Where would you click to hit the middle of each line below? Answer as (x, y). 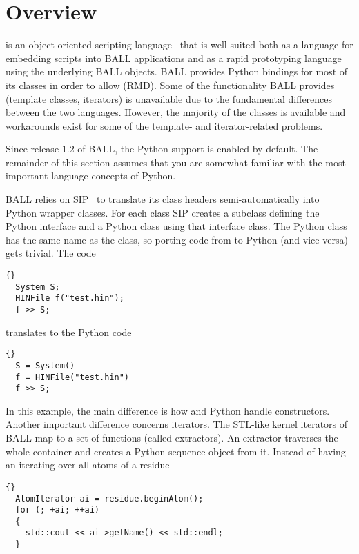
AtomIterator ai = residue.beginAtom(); (109, 498)
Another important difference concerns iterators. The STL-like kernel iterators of (177, 424)
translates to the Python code (69, 332)
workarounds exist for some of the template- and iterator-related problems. (164, 125)
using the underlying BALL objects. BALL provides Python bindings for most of (177, 71)
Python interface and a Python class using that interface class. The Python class (176, 226)
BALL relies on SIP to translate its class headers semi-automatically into (163, 199)
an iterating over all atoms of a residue (88, 465)
